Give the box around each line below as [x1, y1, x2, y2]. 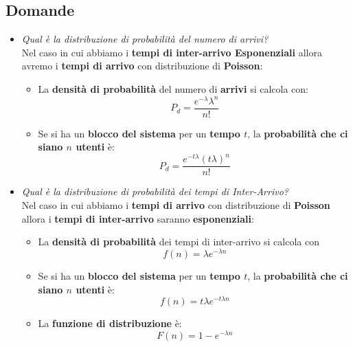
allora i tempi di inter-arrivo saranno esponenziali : [21, 211, 254, 225]
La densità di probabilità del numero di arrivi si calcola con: [38, 81, 308, 96]
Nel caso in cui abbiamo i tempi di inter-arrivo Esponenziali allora [21, 45, 322, 59]
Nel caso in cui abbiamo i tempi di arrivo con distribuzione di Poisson [21, 198, 330, 212]
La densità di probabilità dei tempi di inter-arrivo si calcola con [38, 234, 319, 249]
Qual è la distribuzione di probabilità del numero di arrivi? [21, 32, 269, 46]
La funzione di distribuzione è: [38, 316, 182, 331]
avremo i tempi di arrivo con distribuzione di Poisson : [21, 58, 263, 73]
